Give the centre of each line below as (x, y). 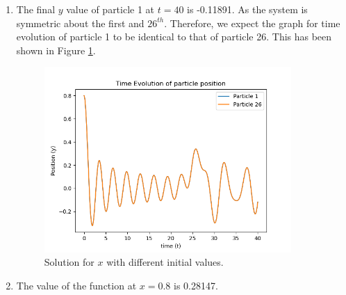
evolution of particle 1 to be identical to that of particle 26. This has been (174, 37)
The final (36, 9)
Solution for (69, 262)
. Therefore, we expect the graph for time (252, 23)
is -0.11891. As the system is (247, 9)
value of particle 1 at (110, 9)
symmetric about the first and (80, 23)
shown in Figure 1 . (56, 50)
